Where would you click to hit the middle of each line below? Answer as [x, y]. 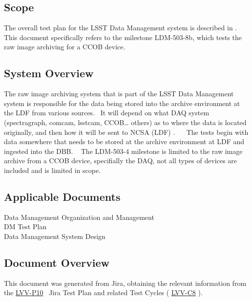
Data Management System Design [55, 236]
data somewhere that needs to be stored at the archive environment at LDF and [124, 141]
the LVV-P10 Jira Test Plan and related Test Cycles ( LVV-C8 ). [103, 292]
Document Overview [57, 262]
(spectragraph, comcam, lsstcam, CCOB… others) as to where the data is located [125, 122]
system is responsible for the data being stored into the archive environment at [122, 103]
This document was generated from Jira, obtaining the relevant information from [125, 283]
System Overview [49, 73]
